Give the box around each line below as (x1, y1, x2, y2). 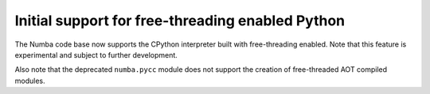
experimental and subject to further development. (14, 50, 178, 59)
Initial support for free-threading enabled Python (14, 12, 346, 29)
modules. (14, 76, 45, 85)
